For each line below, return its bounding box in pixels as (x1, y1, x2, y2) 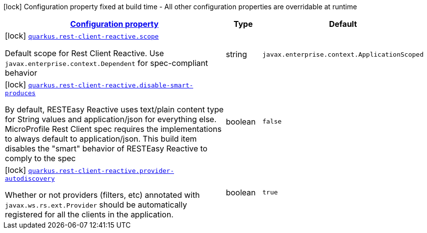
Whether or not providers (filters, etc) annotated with (5, 190, 200, 200)
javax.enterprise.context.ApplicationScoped (262, 50, 424, 58)
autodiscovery (5, 175, 55, 182)
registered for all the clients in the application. (5, 210, 174, 219)
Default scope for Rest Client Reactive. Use (5, 48, 164, 58)
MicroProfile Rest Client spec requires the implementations (5, 124, 222, 134)
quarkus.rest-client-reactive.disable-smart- (28, 82, 194, 89)
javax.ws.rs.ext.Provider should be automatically (5, 200, 187, 210)
